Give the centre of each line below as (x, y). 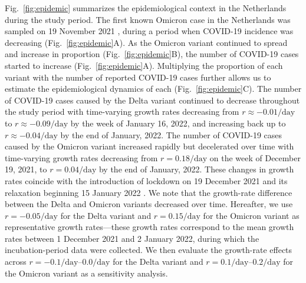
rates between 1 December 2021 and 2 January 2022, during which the (132, 238)
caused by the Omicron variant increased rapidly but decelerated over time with (149, 146)
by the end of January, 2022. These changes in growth (196, 169)
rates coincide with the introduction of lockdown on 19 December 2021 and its (146, 180)
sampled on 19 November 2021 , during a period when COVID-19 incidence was (149, 31)
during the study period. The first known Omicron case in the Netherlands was (148, 19)
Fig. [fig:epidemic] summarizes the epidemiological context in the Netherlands (146, 8)
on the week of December (255, 157)
